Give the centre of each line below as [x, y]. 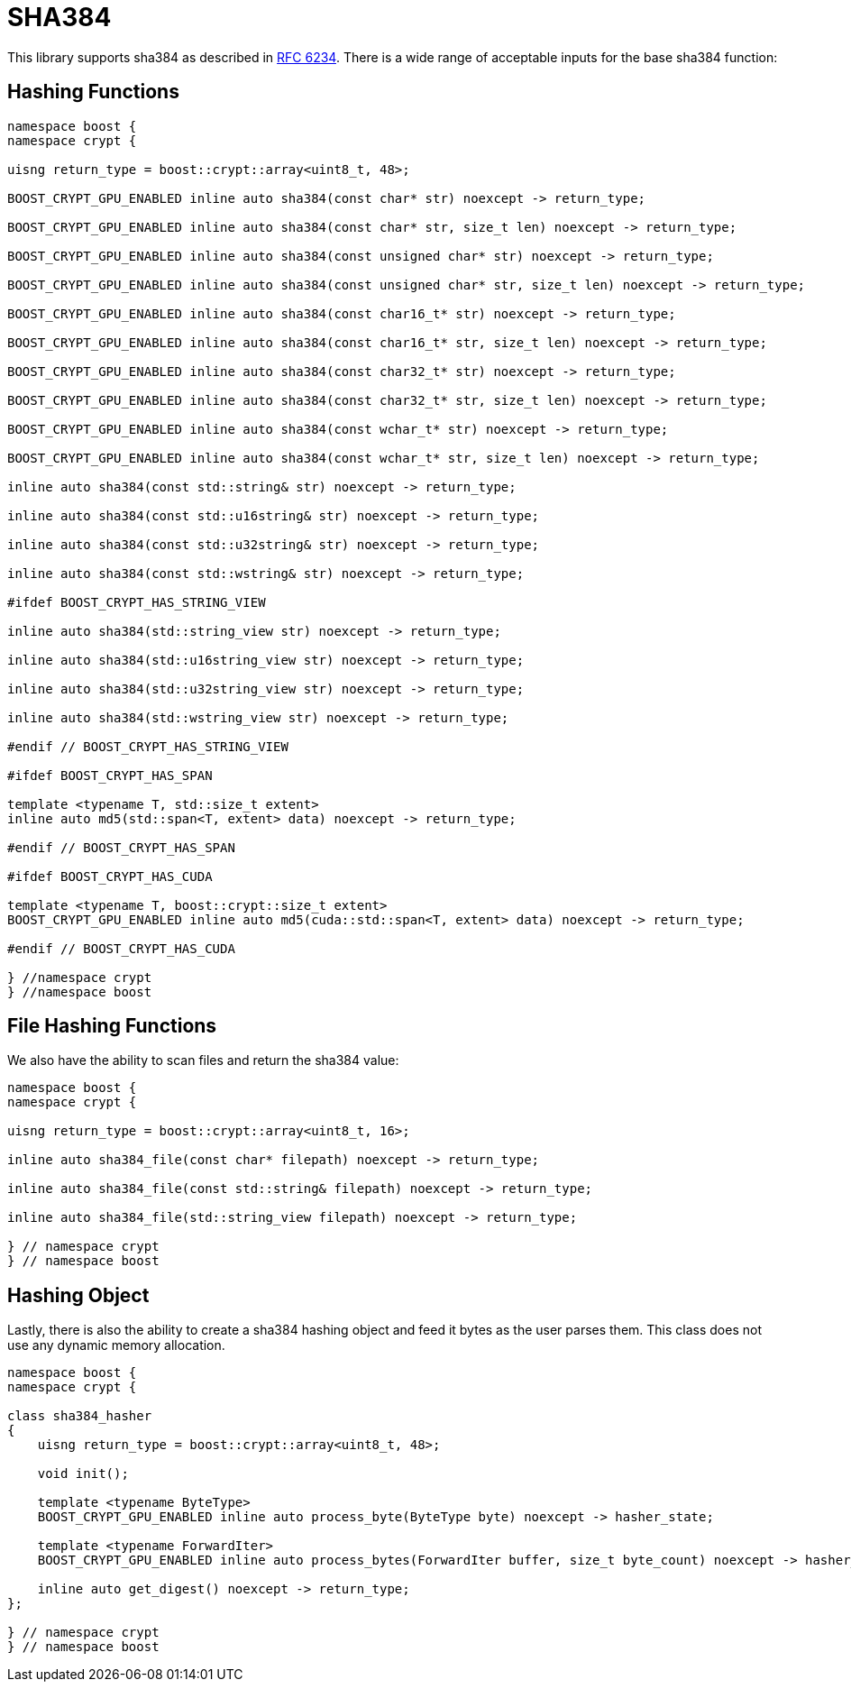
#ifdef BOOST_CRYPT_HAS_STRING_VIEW [137, 602]
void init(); [83, 1474]
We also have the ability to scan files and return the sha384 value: [203, 1060]
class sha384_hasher [80, 1416]
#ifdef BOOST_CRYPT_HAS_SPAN [110, 775]
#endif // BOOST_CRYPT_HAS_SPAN [121, 847]
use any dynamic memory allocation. [116, 1345]
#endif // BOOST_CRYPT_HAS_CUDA [121, 948]
